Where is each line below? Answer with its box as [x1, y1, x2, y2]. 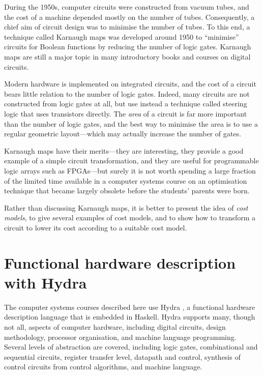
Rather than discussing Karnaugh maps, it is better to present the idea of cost [4, 202, 248, 213]
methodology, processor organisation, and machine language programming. [4, 331, 237, 342]
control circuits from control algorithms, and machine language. [4, 361, 202, 372]
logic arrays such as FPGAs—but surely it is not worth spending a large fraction [4, 165, 256, 176]
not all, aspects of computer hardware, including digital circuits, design [4, 321, 226, 332]
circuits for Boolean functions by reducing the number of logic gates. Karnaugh [4, 41, 251, 52]
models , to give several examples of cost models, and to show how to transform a [4, 212, 255, 223]
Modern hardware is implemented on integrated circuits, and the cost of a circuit [4, 78, 256, 89]
